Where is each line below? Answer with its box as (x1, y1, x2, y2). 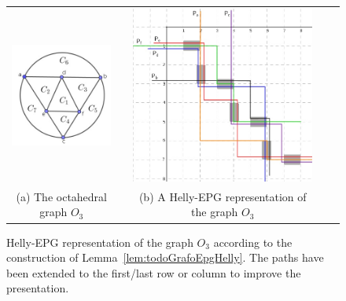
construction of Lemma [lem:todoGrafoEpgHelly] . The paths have (6, 249, 324, 266)
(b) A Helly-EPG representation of (138, 188, 307, 204)
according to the (213, 233, 293, 250)
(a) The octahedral (16, 188, 107, 204)
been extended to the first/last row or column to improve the (6, 264, 301, 281)
